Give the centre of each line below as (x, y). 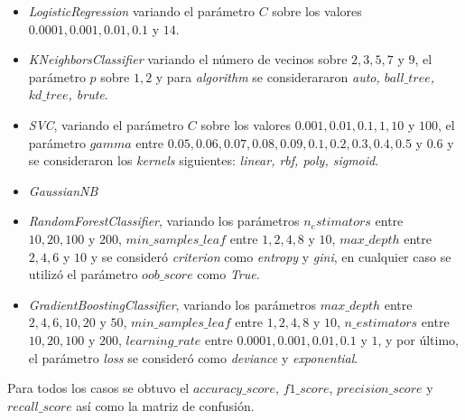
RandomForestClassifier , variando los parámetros (164, 221)
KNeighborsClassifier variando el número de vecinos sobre (188, 59)
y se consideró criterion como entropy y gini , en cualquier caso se (271, 256)
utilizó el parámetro (83, 274)
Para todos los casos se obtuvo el (98, 388)
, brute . (88, 94)
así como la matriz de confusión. (165, 405)
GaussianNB (63, 190)
